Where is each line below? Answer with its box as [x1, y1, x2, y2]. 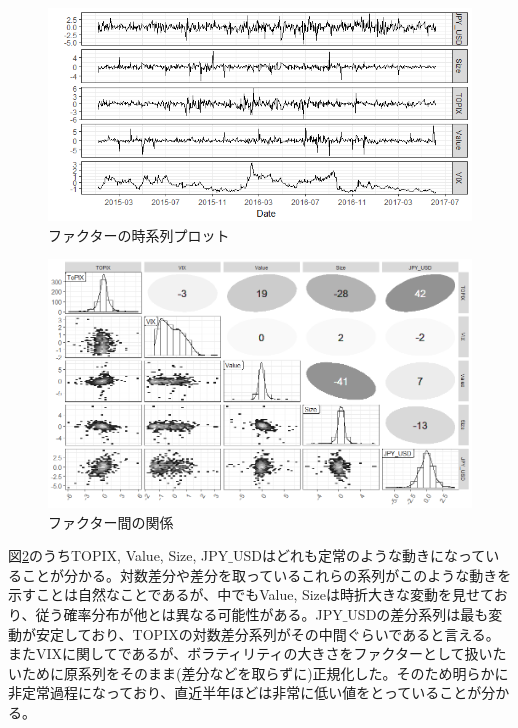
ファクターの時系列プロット [48, 224, 230, 245]
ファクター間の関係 [48, 511, 174, 532]
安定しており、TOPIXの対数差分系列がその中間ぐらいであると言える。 [35, 623, 500, 644]
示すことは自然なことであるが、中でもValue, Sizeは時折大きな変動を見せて [8, 584, 494, 605]
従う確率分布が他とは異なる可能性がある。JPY [35, 603, 343, 624]
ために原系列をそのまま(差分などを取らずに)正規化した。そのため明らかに [21, 662, 509, 683]
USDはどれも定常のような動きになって [233, 545, 486, 566]
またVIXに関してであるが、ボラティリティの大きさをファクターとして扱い [8, 643, 493, 664]
